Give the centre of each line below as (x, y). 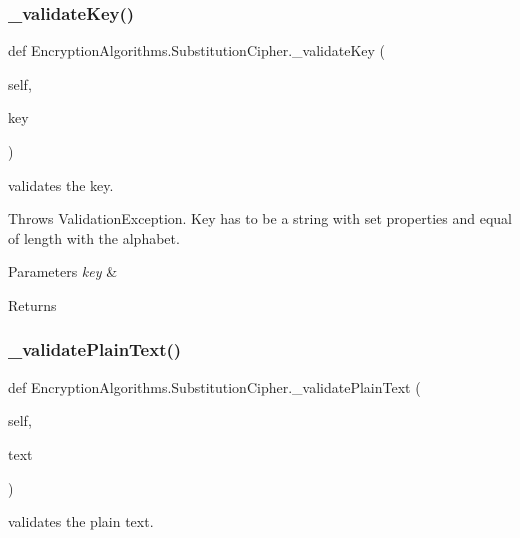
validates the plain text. (81, 521)
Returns (32, 304)
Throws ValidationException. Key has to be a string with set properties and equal (260, 218)
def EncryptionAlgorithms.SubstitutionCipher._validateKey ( (197, 50)
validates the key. (61, 184)
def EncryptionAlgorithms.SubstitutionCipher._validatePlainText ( (214, 386)
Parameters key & (63, 271)
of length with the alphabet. (94, 237)
